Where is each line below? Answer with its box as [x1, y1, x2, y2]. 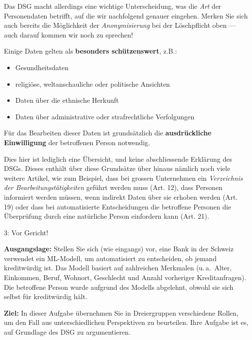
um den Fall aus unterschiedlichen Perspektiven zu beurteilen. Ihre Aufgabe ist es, [4, 317, 249, 327]
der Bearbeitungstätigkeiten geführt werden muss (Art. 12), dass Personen [4, 182, 223, 192]
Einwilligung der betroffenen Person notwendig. [4, 137, 150, 147]
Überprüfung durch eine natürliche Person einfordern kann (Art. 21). [4, 211, 209, 221]
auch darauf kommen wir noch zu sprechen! [4, 29, 133, 39]
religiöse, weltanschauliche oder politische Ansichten [15, 78, 170, 89]
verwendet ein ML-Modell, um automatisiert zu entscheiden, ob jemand [4, 253, 217, 263]
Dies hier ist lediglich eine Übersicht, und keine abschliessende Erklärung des [4, 153, 233, 164]
